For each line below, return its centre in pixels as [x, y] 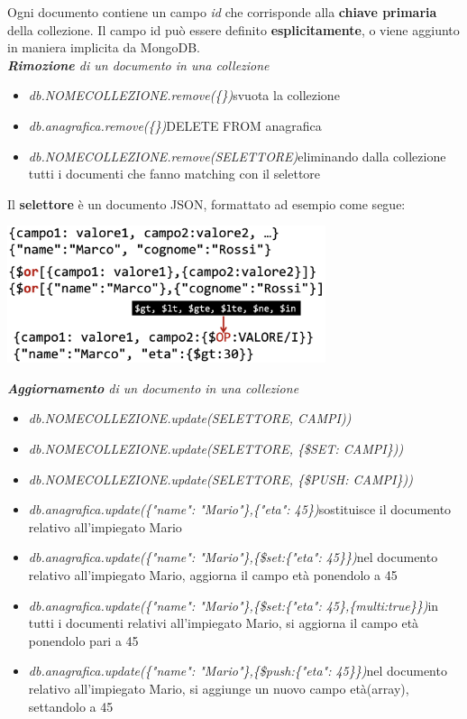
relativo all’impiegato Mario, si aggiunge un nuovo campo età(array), [219, 688]
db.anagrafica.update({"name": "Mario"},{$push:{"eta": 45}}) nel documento [238, 671]
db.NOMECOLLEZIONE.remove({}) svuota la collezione [184, 95]
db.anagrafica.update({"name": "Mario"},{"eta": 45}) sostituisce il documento [240, 509]
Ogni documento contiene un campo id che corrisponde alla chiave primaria [222, 12]
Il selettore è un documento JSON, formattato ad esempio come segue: [206, 203]
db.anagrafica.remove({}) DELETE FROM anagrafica [175, 125]
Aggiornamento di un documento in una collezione [153, 387]
